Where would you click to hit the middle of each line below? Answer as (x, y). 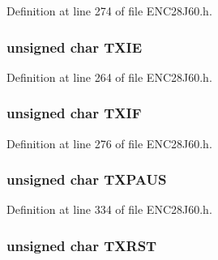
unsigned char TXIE (75, 47)
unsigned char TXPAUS (87, 179)
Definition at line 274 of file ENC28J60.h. (109, 11)
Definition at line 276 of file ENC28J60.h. (109, 143)
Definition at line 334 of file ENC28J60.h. (109, 209)
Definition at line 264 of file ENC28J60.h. (109, 77)
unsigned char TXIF (74, 113)
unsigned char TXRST (82, 245)
